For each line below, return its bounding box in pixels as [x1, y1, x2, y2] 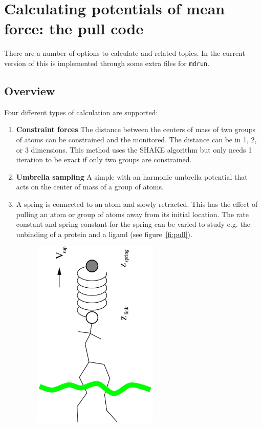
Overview [4, 82, 55, 98]
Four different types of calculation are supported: [4, 106, 158, 117]
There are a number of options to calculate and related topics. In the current [4, 48, 245, 58]
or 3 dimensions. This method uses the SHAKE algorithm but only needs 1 [16, 144, 252, 155]
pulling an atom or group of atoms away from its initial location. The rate [16, 208, 249, 219]
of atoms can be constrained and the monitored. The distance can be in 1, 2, [16, 134, 257, 144]
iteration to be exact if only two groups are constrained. [16, 154, 192, 165]
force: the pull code [4, 18, 144, 39]
